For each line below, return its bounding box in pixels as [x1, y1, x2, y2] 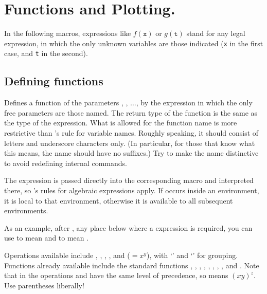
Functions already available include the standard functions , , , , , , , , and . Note [4, 260, 259, 270]
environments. [4, 205, 48, 216]
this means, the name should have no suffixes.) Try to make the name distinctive [4, 148, 259, 158]
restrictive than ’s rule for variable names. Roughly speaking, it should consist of [4, 127, 259, 138]
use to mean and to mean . [4, 232, 89, 243]
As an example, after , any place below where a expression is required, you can [4, 222, 253, 233]
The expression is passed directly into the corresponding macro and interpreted [4, 175, 254, 186]
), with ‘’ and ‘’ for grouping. [147, 249, 238, 260]
